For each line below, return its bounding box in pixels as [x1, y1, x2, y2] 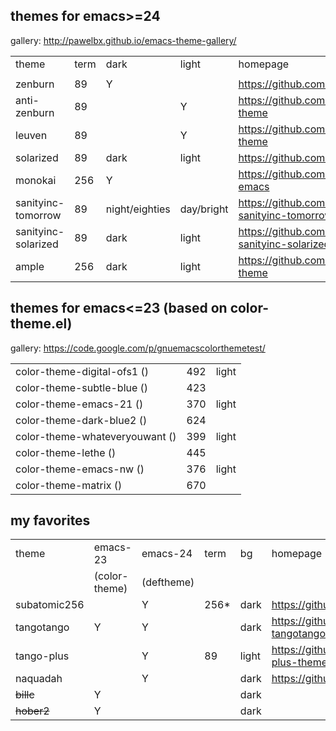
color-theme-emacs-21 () [15, 397, 144, 411]
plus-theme [271, 655, 328, 669]
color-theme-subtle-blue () [15, 380, 149, 394]
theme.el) [10, 315, 73, 333]
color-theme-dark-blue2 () [15, 413, 148, 427]
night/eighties [105, 202, 171, 216]
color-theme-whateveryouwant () [15, 429, 177, 443]
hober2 [15, 704, 50, 718]
